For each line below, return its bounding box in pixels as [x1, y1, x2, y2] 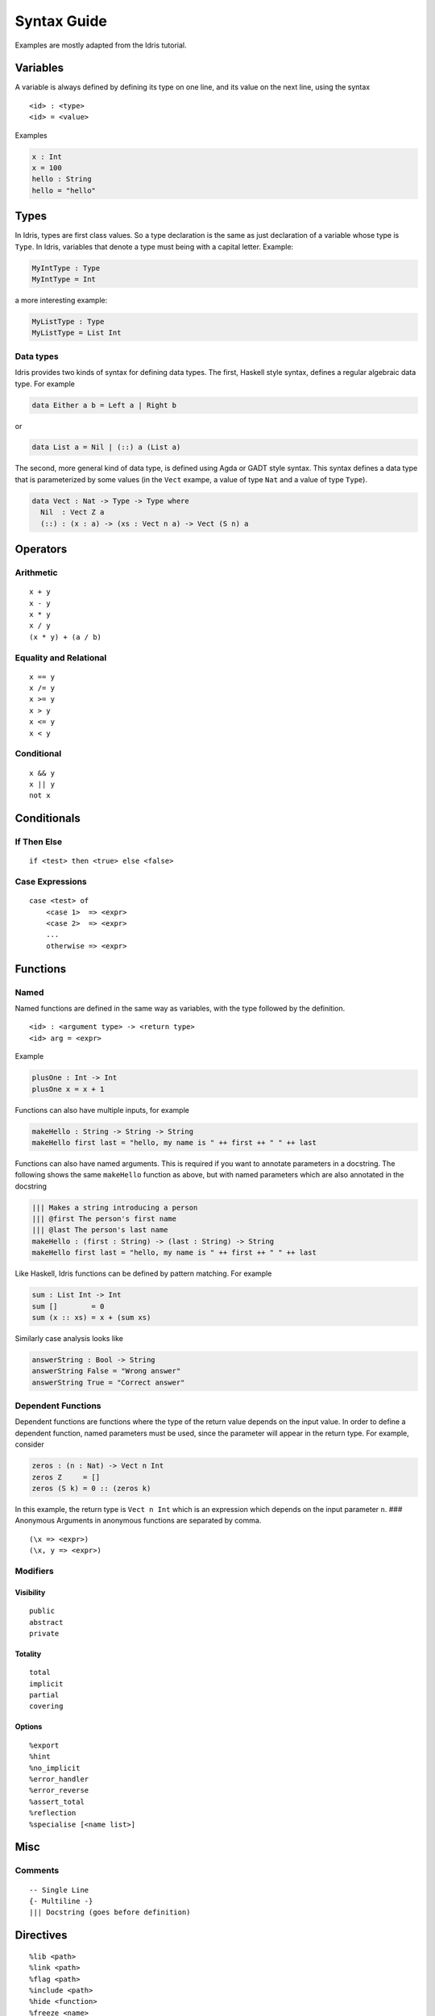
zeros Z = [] [31, 1472, 101, 1481]
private [29, 1629, 60, 1638]
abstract [29, 1618, 64, 1627]
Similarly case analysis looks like [14, 1333, 124, 1343]
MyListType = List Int [31, 328, 122, 338]
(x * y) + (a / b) [29, 632, 102, 641]
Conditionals [14, 811, 81, 826]
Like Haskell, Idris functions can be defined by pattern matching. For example [14, 1268, 272, 1278]
